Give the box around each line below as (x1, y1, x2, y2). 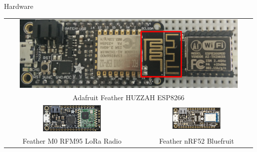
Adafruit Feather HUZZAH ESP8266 (73, 92, 184, 103)
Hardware (4, 1, 34, 11)
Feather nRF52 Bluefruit (159, 135, 234, 146)
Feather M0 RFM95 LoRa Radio (22, 135, 122, 146)
